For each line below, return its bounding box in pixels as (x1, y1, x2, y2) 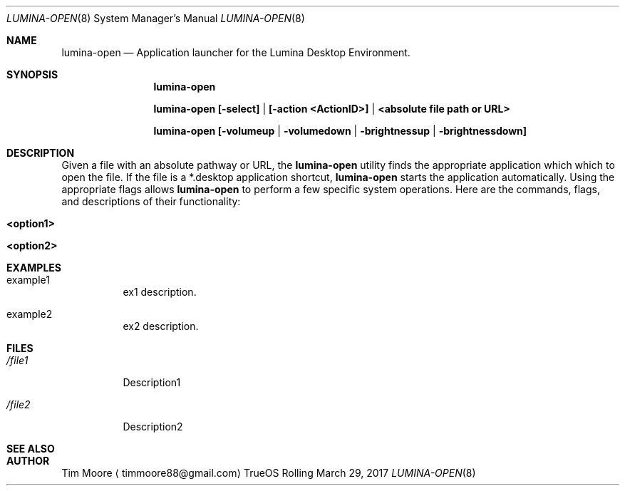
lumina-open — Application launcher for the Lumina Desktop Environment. (61, 46, 410, 58)
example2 (6, 308, 53, 320)
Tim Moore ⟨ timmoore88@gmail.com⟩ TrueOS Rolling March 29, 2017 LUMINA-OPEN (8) (61, 467, 476, 479)
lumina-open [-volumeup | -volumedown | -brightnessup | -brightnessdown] (153, 125, 527, 137)
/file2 (6, 398, 31, 410)
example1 (6, 274, 50, 286)
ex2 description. (123, 320, 199, 332)
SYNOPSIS (6, 68, 58, 81)
